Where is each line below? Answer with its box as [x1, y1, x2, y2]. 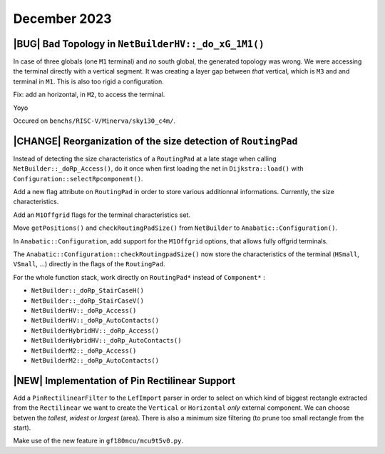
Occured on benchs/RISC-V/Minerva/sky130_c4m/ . [13, 116, 176, 125]
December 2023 [13, 11, 112, 26]
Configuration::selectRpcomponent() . [13, 174, 143, 183]
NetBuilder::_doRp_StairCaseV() [31, 296, 144, 305]
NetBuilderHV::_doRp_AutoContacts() [31, 316, 160, 325]
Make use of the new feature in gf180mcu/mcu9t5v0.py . [13, 436, 183, 445]
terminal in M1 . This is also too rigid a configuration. [13, 77, 164, 86]
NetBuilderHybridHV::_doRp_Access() [31, 326, 160, 335]
